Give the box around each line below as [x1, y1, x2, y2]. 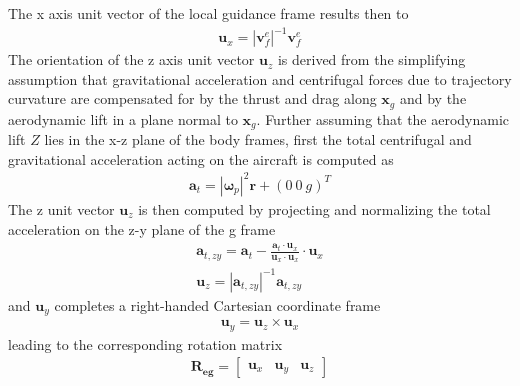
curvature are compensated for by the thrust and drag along [8, 88, 377, 109]
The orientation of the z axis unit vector [8, 49, 255, 70]
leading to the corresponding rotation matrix [8, 333, 283, 354]
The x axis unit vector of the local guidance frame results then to [8, 3, 409, 23]
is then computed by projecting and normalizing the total [138, 198, 491, 219]
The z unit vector [8, 198, 115, 219]
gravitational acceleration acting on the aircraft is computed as [8, 148, 394, 169]
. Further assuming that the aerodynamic [256, 108, 510, 129]
